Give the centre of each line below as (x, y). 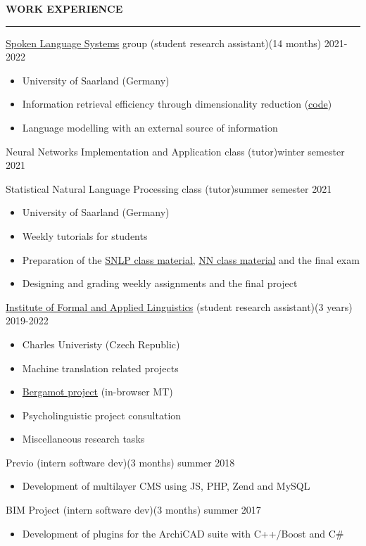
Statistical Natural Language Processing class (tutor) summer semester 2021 (169, 188)
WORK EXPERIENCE (64, 8)
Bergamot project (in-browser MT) (97, 392)
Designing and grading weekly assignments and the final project (160, 283)
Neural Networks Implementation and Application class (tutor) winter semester (175, 151)
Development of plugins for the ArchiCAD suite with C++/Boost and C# (183, 533)
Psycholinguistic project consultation (102, 415)
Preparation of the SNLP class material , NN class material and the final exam (191, 259)
